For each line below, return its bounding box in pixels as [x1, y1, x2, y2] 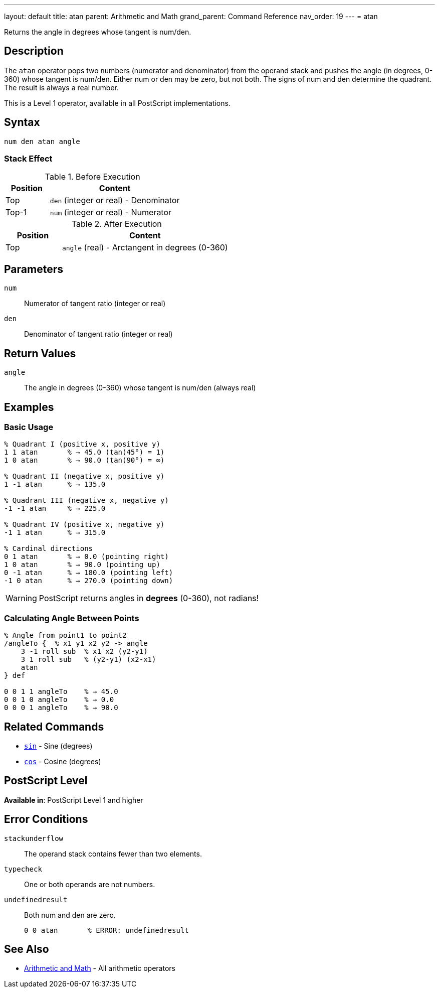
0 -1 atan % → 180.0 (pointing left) [4, 569, 173, 577]
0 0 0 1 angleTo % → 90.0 [4, 703, 118, 712]
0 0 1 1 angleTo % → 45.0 [4, 687, 118, 696]
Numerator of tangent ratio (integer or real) [24, 299, 166, 308]
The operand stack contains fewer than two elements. [24, 849, 202, 858]
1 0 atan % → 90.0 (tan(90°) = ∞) [4, 456, 165, 465]
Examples [4, 400, 54, 413]
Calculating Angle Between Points [4, 613, 139, 623]
